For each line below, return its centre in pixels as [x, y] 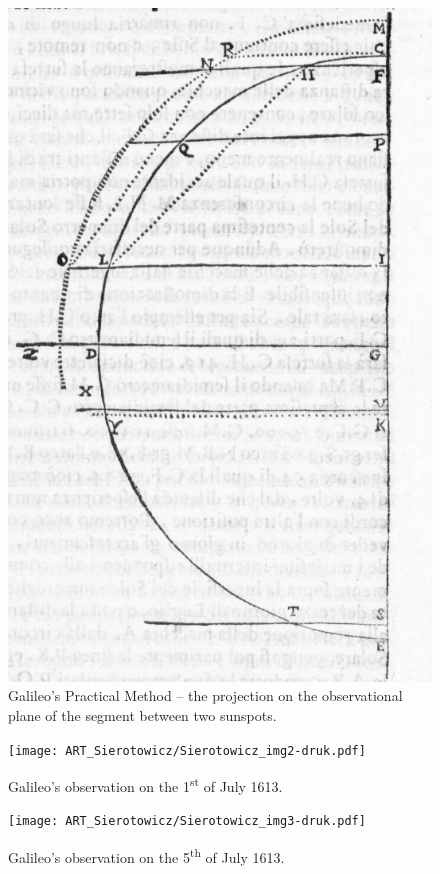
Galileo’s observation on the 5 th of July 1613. [146, 855]
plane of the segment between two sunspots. [142, 714]
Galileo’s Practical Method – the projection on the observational [205, 695]
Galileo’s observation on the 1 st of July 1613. [145, 784]
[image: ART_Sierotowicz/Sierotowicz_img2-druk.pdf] [187, 750]
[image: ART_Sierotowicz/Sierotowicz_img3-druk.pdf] [187, 821]
